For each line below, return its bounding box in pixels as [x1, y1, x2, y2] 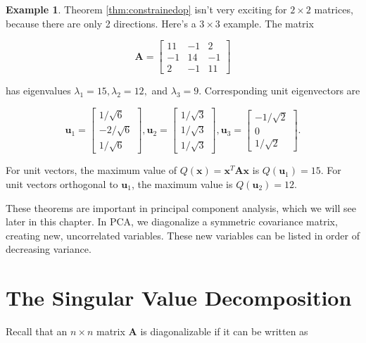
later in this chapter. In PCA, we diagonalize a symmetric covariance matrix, [6, 214, 338, 229]
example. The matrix [223, 15, 314, 30]
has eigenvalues [6, 83, 71, 98]
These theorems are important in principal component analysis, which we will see [6, 200, 356, 215]
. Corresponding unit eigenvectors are [198, 83, 360, 98]
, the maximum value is [131, 176, 233, 191]
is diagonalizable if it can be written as [140, 324, 308, 338]
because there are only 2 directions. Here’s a [6, 15, 196, 30]
